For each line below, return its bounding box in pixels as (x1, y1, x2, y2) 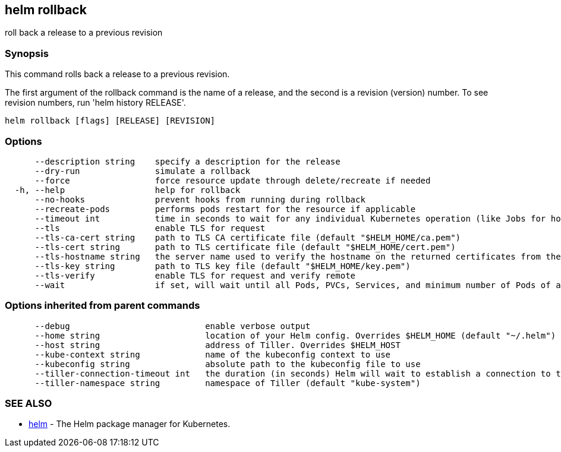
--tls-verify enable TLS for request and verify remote (34, 270, 356, 280)
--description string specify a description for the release (34, 156, 341, 166)
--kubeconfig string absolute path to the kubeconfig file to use (34, 359, 421, 369)
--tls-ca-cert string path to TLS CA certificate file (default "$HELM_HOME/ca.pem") (34, 232, 461, 242)
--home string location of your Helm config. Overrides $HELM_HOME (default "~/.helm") (34, 330, 556, 340)
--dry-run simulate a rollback (34, 166, 251, 176)
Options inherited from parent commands (5, 299, 200, 312)
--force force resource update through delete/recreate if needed (34, 175, 431, 185)
